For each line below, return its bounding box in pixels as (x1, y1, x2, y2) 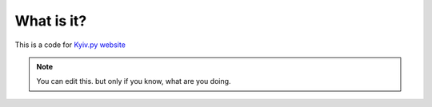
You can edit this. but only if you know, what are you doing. (36, 77, 231, 86)
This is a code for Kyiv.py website (14, 40, 126, 50)
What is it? (14, 12, 87, 30)
